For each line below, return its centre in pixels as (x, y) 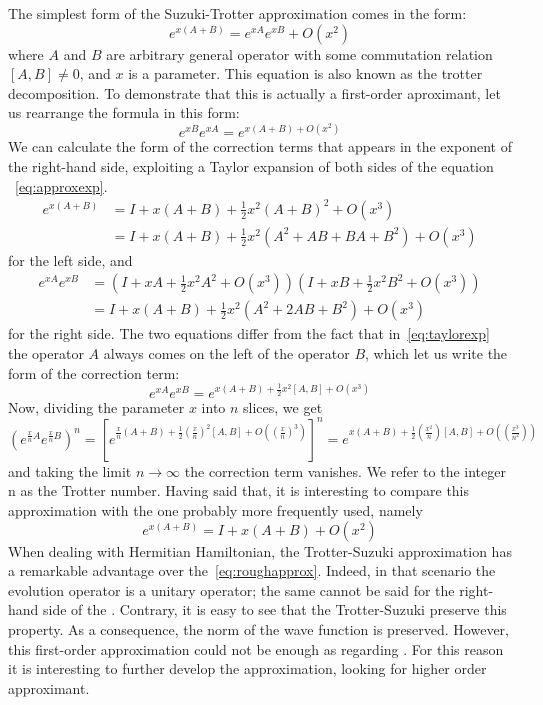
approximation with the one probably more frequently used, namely (215, 510)
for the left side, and (70, 259)
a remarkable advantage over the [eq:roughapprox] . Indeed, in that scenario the (252, 570)
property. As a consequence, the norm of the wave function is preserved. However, (259, 629)
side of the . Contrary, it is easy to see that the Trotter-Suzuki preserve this (275, 609)
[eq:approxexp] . (61, 185)
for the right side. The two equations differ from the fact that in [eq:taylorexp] (249, 333)
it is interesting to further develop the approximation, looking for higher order (247, 668)
